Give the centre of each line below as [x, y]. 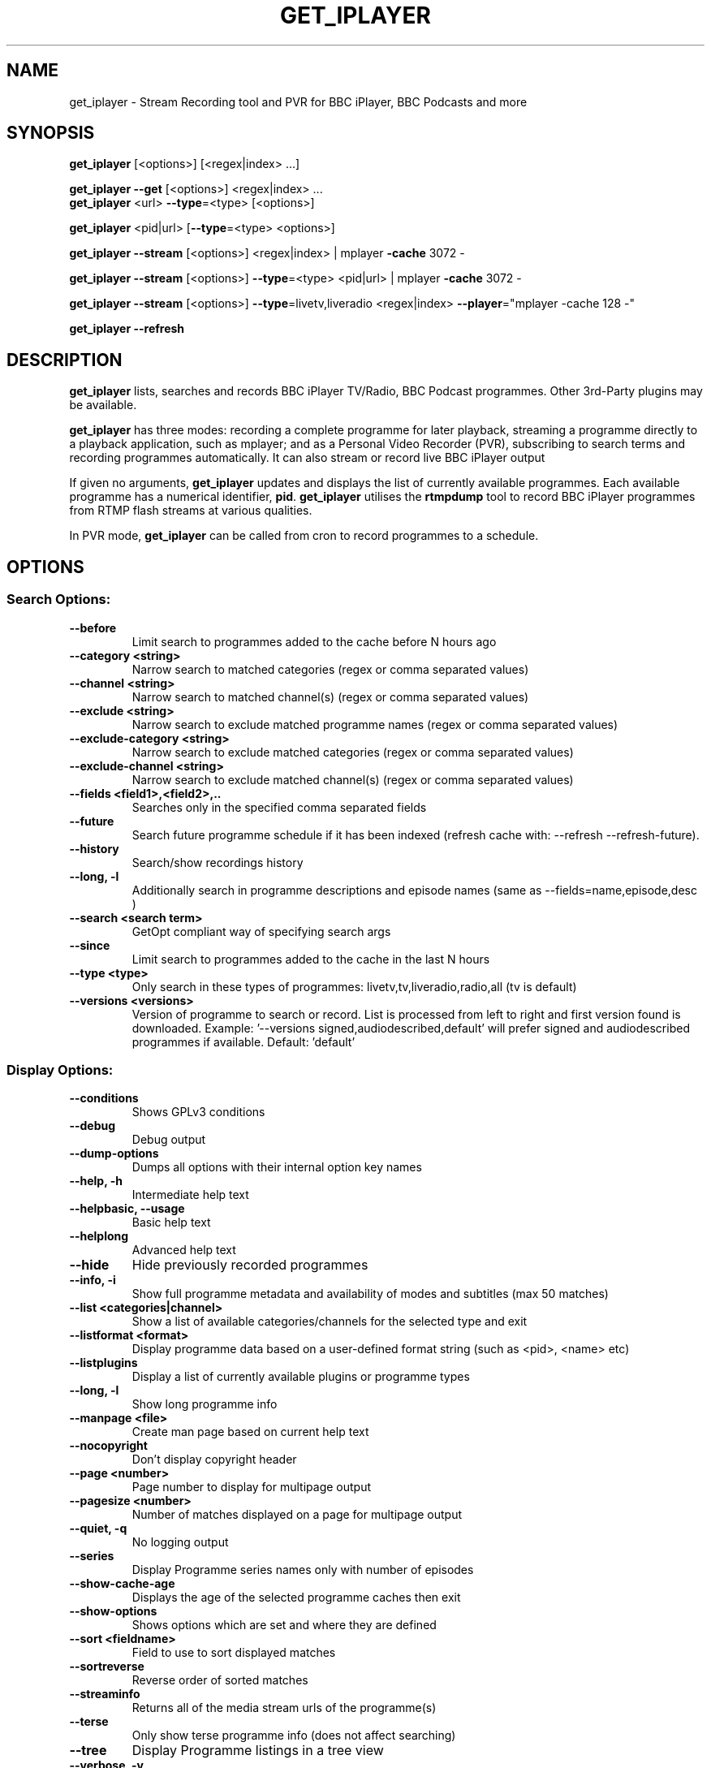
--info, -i [93, 1280]
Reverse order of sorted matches [220, 1680]
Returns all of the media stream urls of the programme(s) [284, 1708]
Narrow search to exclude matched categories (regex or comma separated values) [353, 752]
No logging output [180, 1542]
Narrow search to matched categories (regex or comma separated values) [330, 669]
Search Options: [59, 599]
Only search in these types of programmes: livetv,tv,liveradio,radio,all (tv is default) [354, 986]
